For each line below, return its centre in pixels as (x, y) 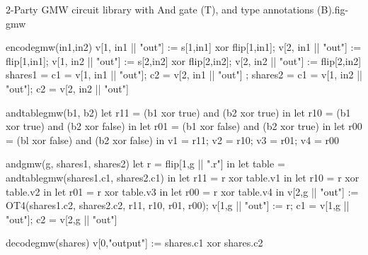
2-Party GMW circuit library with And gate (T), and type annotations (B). (170, 9)
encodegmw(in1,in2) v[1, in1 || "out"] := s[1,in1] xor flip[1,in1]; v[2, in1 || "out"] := (184, 47)
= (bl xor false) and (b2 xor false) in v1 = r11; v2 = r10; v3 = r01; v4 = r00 (172, 140)
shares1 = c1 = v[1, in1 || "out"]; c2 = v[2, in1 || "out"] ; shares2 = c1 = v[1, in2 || (184, 75)
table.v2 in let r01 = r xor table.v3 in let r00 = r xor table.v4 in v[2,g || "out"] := (182, 191)
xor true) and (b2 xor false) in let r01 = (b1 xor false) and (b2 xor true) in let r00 (184, 126)
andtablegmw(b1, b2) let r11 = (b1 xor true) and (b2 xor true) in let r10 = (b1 (178, 112)
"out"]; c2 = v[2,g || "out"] (62, 219)
